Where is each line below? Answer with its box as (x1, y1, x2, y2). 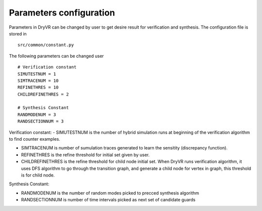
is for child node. (21, 172, 55, 178)
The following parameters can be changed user (9, 53, 104, 59)
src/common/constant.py (17, 42, 74, 48)
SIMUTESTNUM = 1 (17, 71, 56, 77)
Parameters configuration (9, 7, 115, 18)
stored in (9, 31, 27, 36)
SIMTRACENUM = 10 (17, 78, 59, 83)
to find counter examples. (9, 136, 61, 142)
